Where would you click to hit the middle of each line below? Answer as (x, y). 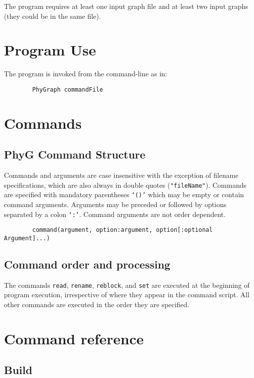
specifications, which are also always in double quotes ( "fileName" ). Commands (125, 185)
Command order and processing (87, 264)
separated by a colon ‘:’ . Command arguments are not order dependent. (115, 214)
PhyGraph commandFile (68, 89)
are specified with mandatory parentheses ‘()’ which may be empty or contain (124, 194)
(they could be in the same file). (53, 16)
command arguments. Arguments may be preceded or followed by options (115, 204)
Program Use (50, 50)
